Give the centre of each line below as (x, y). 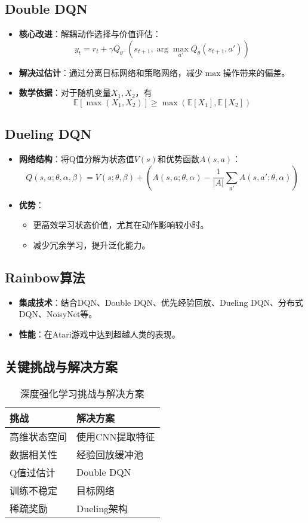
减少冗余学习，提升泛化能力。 (92, 244)
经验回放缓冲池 (110, 454)
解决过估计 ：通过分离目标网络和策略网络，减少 (111, 72)
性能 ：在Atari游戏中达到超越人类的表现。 (99, 334)
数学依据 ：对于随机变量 (65, 92)
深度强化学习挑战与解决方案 (82, 393)
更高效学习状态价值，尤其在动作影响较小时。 (121, 225)
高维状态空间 (38, 436)
